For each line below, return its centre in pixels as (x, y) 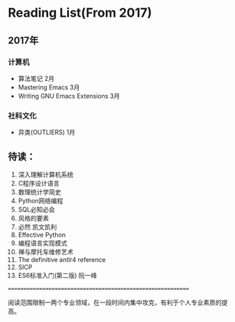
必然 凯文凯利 (37, 227)
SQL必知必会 (36, 209)
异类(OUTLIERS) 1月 (46, 132)
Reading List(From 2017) (80, 13)
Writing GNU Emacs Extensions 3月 (69, 96)
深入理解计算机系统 (46, 174)
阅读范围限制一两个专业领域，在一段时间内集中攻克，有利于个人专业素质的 (115, 302)
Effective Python (41, 235)
